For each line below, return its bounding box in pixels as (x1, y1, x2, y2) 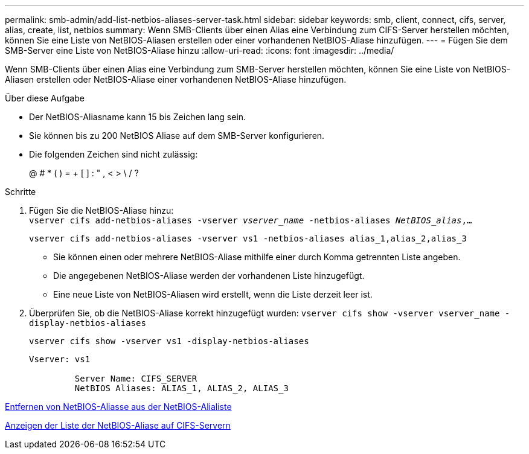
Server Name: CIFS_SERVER (74, 374, 197, 383)
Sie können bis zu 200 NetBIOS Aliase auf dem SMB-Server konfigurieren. (29, 130, 325, 141)
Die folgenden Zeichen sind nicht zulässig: (29, 149, 198, 159)
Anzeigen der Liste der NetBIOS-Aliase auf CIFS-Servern (5, 420, 231, 430)
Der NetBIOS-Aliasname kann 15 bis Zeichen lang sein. (29, 112, 246, 122)
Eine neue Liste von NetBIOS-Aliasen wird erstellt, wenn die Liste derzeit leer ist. (53, 289, 373, 299)
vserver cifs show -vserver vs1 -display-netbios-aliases (29, 336, 309, 346)
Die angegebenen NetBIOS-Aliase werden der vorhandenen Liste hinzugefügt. (53, 270, 365, 281)
